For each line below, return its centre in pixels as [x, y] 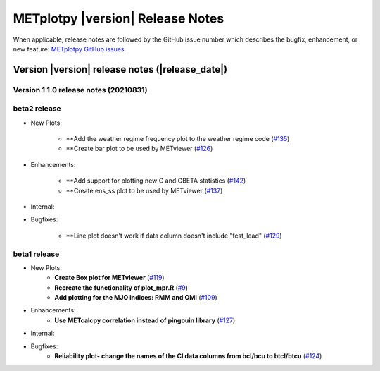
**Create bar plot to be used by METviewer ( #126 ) [139, 149]
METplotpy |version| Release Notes [119, 18]
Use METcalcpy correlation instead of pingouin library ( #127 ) [145, 320]
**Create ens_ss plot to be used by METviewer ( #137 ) [144, 190]
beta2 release [37, 109]
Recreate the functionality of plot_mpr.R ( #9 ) [121, 287]
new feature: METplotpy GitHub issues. [70, 49]
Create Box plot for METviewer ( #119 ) [109, 278]
